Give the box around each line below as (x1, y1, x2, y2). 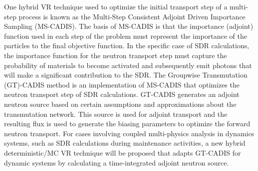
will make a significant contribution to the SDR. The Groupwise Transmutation (4, 70, 248, 80)
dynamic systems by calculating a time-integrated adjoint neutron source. (4, 157, 229, 168)
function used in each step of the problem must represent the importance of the (4, 30, 247, 41)
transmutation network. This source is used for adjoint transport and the (4, 108, 228, 119)
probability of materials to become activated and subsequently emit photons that (4, 60, 252, 70)
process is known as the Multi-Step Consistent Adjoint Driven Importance (18, 11, 246, 21)
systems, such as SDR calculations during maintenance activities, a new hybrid (4, 138, 246, 148)
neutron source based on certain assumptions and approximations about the (4, 98, 237, 109)
